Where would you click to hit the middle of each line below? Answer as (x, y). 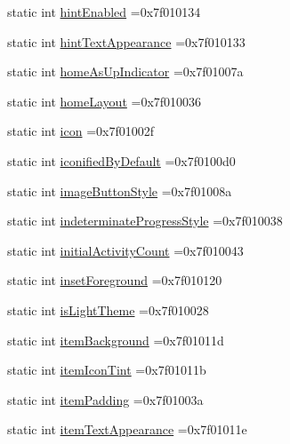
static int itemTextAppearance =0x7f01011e (127, 429)
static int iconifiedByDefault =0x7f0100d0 (121, 160)
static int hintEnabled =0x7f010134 (104, 12)
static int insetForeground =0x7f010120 (115, 280)
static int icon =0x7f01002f (81, 131)
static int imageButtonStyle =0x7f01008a (120, 190)
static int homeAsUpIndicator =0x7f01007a (125, 71)
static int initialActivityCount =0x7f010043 (125, 250)
